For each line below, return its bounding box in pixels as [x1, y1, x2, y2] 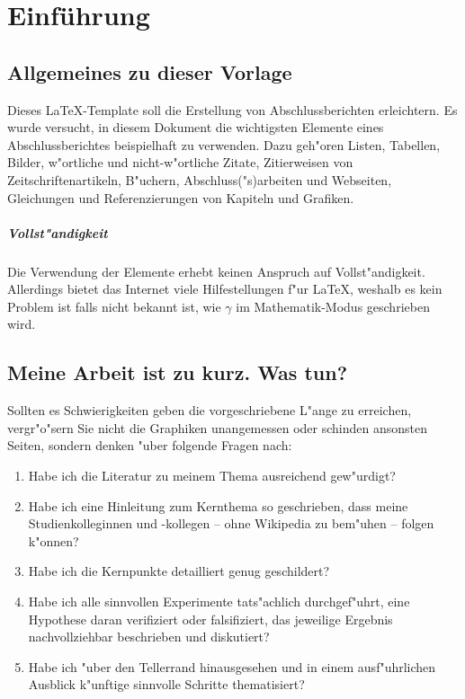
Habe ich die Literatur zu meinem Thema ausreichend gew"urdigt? [28, 466, 396, 485]
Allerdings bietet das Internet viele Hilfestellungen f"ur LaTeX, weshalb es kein [7, 279, 443, 298]
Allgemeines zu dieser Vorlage [7, 58, 292, 85]
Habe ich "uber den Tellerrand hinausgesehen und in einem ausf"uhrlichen [28, 657, 436, 676]
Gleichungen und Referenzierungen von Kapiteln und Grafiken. [7, 188, 354, 207]
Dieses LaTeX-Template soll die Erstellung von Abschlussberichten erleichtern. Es [7, 100, 458, 119]
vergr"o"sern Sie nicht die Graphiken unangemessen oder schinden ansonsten [7, 418, 428, 437]
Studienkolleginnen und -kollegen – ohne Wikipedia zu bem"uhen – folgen [28, 514, 434, 533]
